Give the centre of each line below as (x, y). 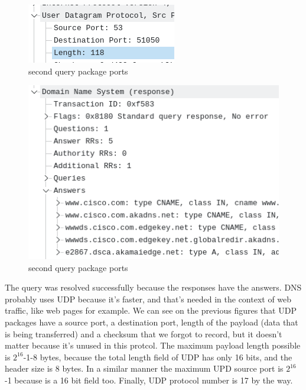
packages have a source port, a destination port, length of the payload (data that (152, 322)
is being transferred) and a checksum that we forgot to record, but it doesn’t (144, 333)
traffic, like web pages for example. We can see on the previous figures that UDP (151, 310)
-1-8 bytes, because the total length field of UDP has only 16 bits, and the (158, 357)
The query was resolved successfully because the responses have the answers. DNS (153, 287)
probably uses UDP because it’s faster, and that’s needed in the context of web (148, 299)
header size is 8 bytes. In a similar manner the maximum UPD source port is (144, 368)
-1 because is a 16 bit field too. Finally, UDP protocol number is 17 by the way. (149, 380)
